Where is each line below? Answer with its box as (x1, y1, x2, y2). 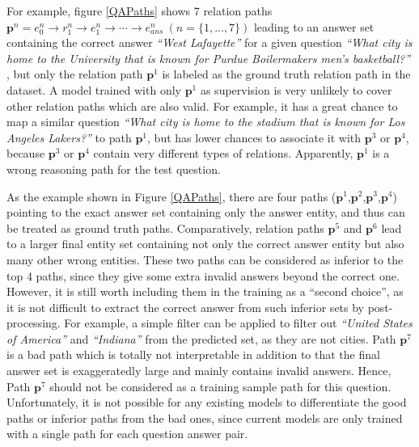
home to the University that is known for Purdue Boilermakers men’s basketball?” (6, 49, 411, 66)
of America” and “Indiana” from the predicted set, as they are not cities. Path (6, 330, 396, 347)
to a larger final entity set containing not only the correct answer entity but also (6, 235, 404, 252)
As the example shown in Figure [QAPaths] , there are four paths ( (6, 188, 336, 205)
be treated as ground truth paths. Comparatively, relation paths (6, 219, 324, 236)
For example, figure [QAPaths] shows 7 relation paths (6, 2, 273, 19)
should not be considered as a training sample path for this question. (49, 377, 391, 394)
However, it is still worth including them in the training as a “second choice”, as (6, 283, 404, 300)
